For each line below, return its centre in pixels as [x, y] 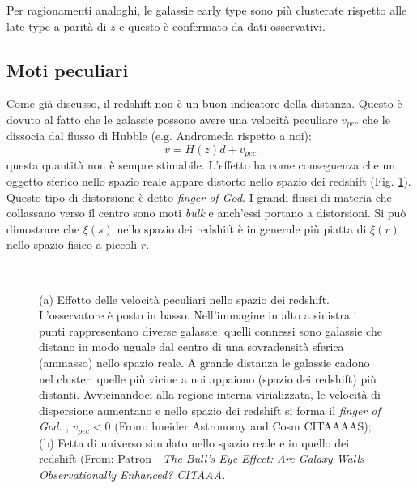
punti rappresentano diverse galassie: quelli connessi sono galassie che [211, 330]
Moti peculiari [68, 69]
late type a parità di [57, 26]
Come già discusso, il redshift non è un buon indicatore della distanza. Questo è [204, 103]
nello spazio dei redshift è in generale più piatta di [242, 228]
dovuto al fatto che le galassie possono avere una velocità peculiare [172, 119]
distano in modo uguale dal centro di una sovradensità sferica [191, 347]
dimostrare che [43, 228]
